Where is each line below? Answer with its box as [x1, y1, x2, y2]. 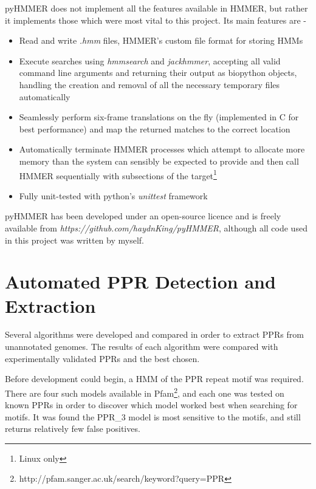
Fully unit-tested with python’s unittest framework [19, 189, 208, 202]
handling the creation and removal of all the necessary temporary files [19, 78, 280, 91]
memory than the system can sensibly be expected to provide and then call [19, 154, 299, 167]
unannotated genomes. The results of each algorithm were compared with [5, 340, 278, 353]
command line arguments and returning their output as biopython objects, [19, 66, 297, 79]
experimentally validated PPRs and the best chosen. [5, 352, 200, 364]
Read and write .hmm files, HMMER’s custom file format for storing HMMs [19, 34, 303, 47]
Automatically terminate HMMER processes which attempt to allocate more [19, 143, 305, 156]
